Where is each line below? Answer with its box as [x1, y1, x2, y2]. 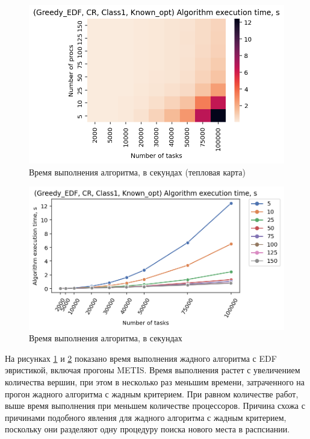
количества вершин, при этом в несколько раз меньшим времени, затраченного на [5, 376, 305, 388]
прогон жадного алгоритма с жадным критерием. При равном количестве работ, [5, 387, 299, 400]
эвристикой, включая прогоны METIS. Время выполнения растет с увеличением [5, 364, 300, 376]
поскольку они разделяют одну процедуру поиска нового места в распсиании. [5, 423, 290, 435]
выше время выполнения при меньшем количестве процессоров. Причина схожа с [5, 399, 305, 412]
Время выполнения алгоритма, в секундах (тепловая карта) [29, 165, 246, 178]
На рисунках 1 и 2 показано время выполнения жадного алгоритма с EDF [5, 352, 277, 364]
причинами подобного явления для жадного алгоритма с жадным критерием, [5, 411, 287, 423]
